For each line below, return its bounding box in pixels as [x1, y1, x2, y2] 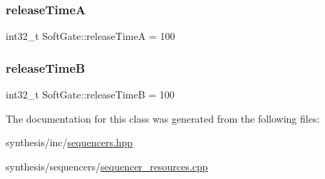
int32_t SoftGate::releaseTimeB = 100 [6, 87, 175, 102]
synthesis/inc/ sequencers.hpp [6, 135, 133, 150]
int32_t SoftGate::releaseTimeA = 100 [6, 29, 175, 44]
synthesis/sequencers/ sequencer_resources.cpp [6, 158, 208, 173]
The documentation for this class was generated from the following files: [6, 111, 320, 126]
